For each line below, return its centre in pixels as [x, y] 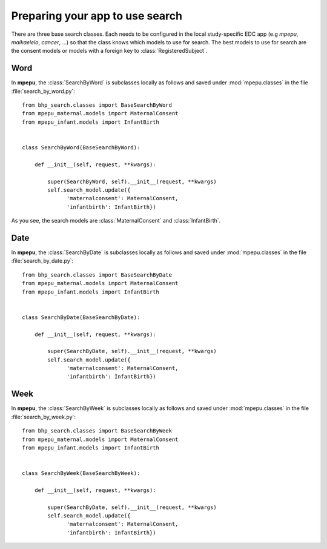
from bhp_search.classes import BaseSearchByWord [97, 105]
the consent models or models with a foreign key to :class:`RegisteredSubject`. [109, 51]
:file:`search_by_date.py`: [42, 261]
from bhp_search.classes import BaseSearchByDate [97, 275]
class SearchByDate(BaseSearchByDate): [81, 317]
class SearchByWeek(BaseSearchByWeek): [81, 473]
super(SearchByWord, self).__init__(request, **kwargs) [132, 181]
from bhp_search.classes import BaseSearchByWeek [97, 431]
